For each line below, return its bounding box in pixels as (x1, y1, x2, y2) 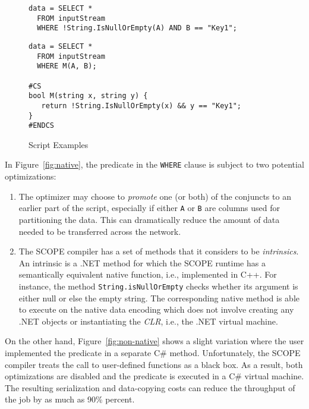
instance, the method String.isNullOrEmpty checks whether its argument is (18, 279, 298, 292)
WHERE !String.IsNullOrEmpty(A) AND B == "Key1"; (37, 24, 237, 33)
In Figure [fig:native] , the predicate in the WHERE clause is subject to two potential (5, 158, 304, 171)
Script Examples (29, 138, 89, 150)
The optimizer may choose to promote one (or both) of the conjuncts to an (18, 190, 291, 202)
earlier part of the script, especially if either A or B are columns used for (18, 202, 280, 214)
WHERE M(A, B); (37, 62, 97, 71)
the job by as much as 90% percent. (5, 393, 135, 405)
